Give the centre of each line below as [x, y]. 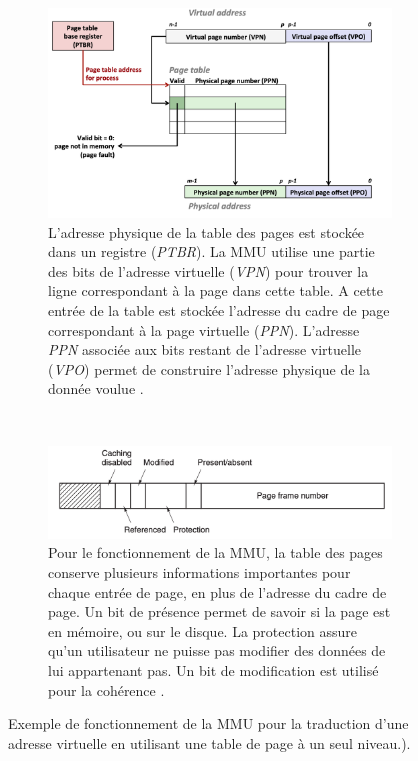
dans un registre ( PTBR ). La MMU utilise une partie [211, 251]
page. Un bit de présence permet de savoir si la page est [219, 611]
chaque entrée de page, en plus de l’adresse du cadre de [217, 591]
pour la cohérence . [106, 689]
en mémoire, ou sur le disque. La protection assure [203, 630]
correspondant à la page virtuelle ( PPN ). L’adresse [204, 329]
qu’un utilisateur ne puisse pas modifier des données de [217, 650]
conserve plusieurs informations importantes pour [199, 572]
